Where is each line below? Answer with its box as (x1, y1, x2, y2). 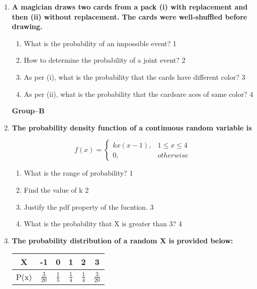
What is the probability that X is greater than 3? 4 (24, 218, 182, 229)
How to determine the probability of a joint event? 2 (24, 55, 186, 65)
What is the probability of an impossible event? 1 (24, 38, 177, 48)
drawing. (12, 21, 43, 32)
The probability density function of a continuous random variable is (12, 122, 252, 132)
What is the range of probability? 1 (24, 168, 133, 178)
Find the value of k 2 (24, 184, 89, 195)
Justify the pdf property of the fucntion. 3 (24, 201, 154, 212)
